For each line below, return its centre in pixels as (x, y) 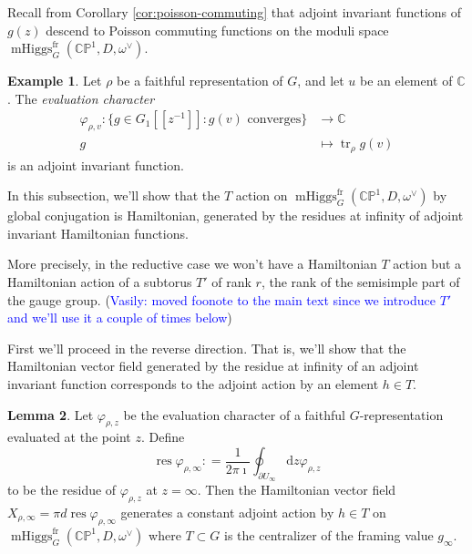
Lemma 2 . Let (51, 414)
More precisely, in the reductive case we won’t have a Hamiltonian (192, 264)
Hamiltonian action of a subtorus (100, 282)
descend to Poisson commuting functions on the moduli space (217, 30)
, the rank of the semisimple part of (360, 282)
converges (274, 120)
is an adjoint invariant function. (96, 164)
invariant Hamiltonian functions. (98, 233)
